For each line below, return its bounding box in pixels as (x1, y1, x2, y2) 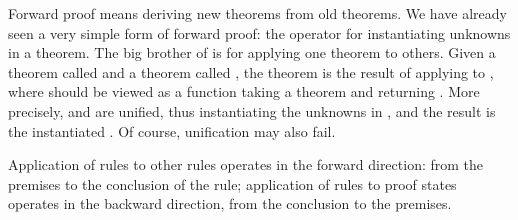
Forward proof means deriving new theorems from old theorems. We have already (8, 3, 507, 23)
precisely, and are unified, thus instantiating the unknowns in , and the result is (8, 100, 496, 121)
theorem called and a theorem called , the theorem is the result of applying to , (8, 61, 494, 82)
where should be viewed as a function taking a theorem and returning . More (8, 81, 480, 102)
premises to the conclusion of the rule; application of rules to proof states (8, 173, 457, 194)
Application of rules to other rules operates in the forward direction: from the (8, 154, 484, 175)
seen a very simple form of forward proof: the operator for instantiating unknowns (8, 22, 511, 43)
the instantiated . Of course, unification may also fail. (8, 120, 336, 141)
